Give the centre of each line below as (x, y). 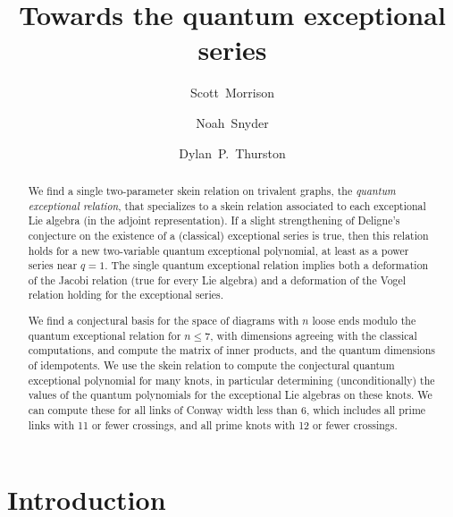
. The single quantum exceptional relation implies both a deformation (267, 265)
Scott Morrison (232, 93)
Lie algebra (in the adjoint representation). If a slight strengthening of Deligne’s (214, 220)
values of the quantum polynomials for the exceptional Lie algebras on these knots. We (230, 395)
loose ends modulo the (364, 321)
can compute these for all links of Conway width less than (163, 409)
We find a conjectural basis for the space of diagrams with (164, 321)
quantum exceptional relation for (105, 335)
